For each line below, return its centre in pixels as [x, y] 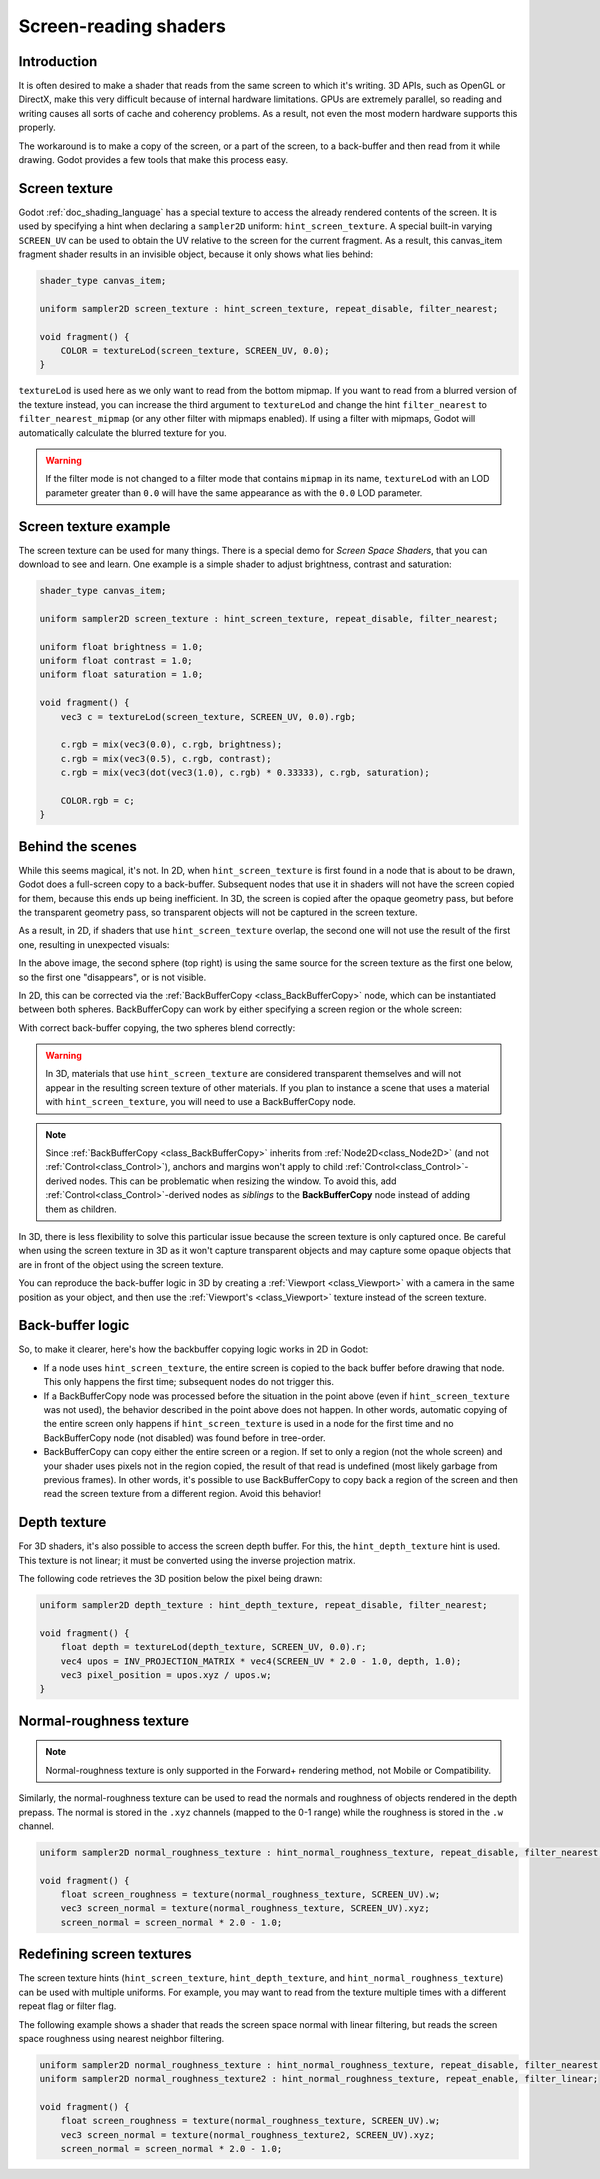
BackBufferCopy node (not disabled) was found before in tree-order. [184, 1437]
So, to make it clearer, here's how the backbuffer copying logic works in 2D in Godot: [193, 1349]
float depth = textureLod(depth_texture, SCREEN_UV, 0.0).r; [213, 1647]
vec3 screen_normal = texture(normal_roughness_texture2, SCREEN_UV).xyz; [247, 2134]
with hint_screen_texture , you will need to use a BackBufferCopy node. [201, 1102]
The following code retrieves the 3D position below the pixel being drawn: [170, 1579]
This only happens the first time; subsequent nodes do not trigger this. [189, 1382]
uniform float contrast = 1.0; [116, 660]
